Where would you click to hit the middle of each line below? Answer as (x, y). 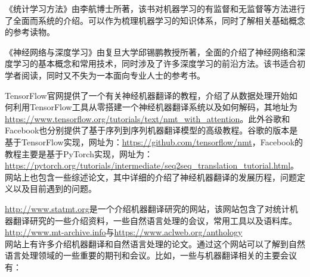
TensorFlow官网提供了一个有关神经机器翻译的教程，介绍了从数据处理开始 (147, 95)
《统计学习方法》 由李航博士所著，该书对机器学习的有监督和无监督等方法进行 (155, 8)
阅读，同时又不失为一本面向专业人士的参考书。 (113, 75)
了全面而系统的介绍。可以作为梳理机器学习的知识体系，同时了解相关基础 (147, 20)
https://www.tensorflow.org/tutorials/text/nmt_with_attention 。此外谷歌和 (148, 118)
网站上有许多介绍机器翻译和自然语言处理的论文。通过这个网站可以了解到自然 (155, 243)
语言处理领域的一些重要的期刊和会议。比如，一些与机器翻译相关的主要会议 (151, 255)
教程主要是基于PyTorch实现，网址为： (79, 153)
